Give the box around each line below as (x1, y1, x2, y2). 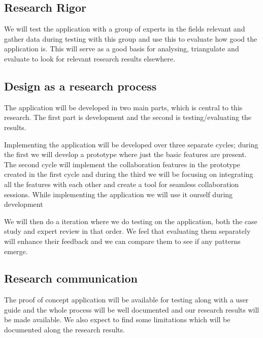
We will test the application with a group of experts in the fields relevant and (4, 23, 245, 34)
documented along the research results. (4, 324, 125, 335)
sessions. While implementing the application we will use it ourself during (4, 189, 233, 199)
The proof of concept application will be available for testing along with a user (4, 294, 249, 305)
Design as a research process (4, 78, 157, 94)
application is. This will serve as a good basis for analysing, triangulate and (4, 43, 239, 54)
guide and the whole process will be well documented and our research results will (4, 304, 259, 315)
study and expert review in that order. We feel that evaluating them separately (4, 226, 251, 236)
